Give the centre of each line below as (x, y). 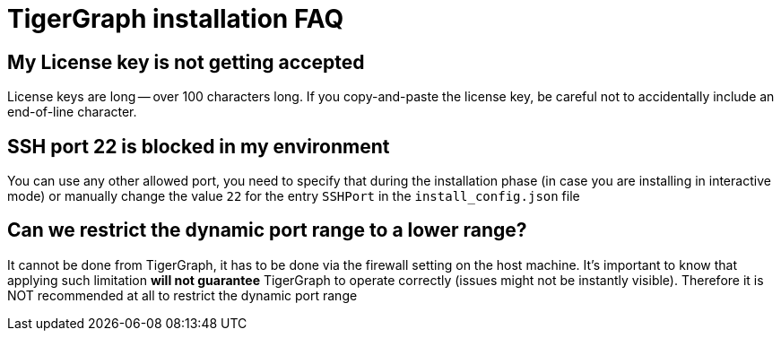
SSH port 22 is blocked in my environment (199, 146)
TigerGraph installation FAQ (176, 19)
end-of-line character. (72, 112)
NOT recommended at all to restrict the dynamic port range (182, 295)
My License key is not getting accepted (186, 62)
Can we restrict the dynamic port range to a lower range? (267, 230)
